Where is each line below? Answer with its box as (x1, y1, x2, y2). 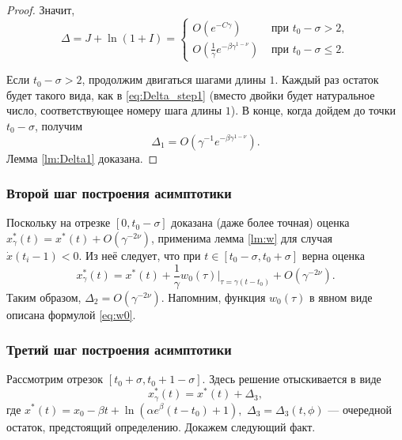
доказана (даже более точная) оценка (171, 214, 350, 231)
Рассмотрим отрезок (6, 370, 104, 387)
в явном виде (309, 288, 373, 305)
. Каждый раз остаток (275, 71, 379, 88)
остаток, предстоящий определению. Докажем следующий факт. (6, 418, 316, 434)
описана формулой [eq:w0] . (6, 306, 136, 322)
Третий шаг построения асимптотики (6, 340, 232, 359)
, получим (34, 117, 83, 134)
